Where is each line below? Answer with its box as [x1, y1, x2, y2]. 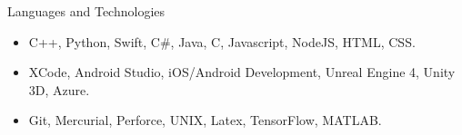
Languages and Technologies [7, 2, 166, 20]
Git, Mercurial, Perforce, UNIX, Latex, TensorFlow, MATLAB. [28, 111, 382, 130]
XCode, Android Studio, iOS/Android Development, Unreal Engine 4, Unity [28, 63, 456, 82]
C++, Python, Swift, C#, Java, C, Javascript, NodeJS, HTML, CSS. [28, 32, 416, 51]
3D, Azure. [28, 80, 90, 99]
